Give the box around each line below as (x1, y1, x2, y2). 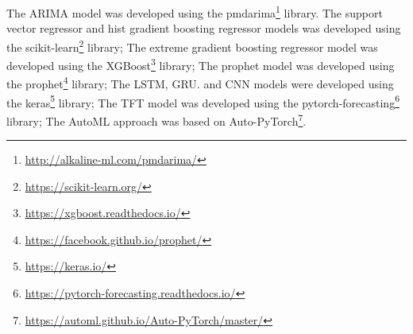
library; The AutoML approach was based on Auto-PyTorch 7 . (6, 110, 307, 129)
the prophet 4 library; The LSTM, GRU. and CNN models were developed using (6, 73, 394, 91)
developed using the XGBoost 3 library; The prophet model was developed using (6, 55, 395, 73)
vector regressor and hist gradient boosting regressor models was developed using (6, 20, 401, 37)
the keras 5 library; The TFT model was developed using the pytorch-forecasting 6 (6, 91, 399, 111)
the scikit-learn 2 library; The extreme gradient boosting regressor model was (6, 36, 378, 55)
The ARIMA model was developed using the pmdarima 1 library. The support (6, 2, 383, 21)
